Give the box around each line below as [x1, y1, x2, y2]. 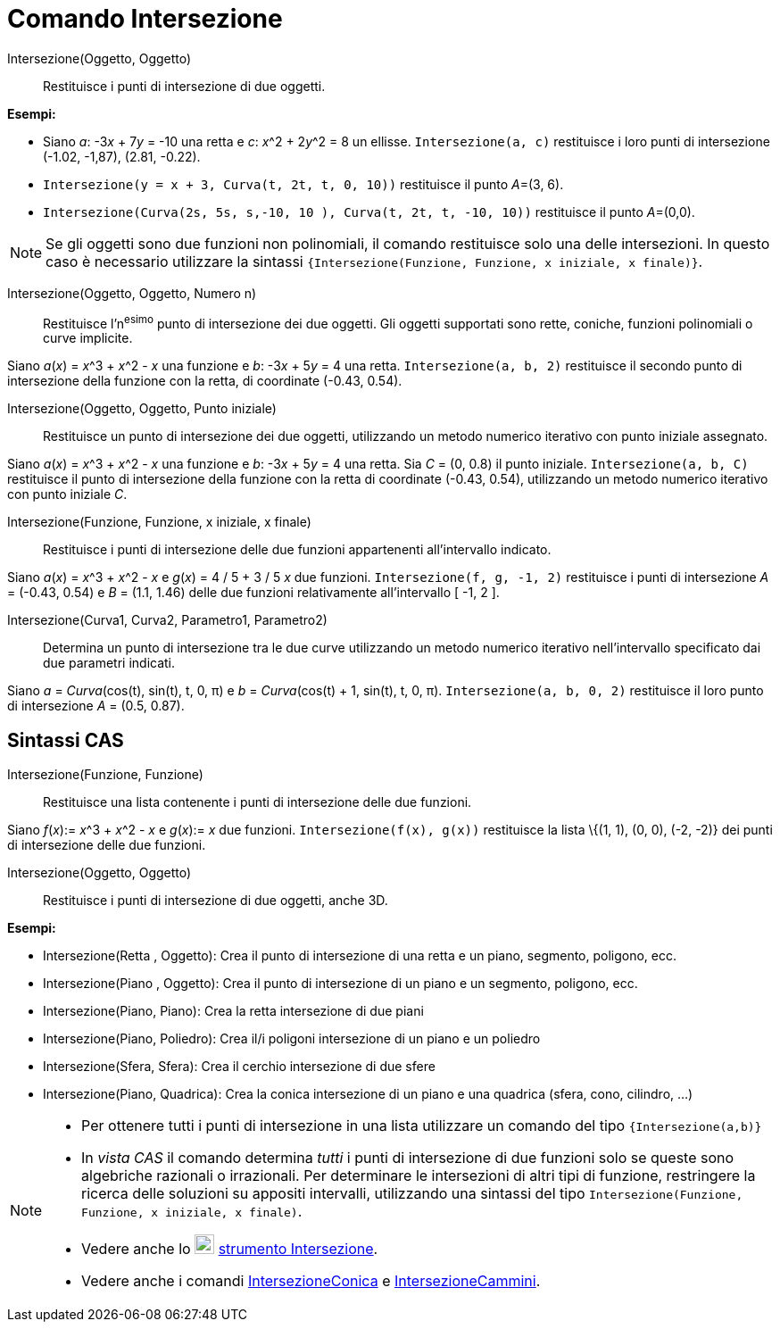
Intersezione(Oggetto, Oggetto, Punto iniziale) [7, 401, 277, 417]
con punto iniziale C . [7, 486, 128, 503]
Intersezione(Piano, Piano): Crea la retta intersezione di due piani [43, 1003, 424, 1019]
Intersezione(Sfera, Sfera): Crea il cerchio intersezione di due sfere [43, 1059, 436, 1075]
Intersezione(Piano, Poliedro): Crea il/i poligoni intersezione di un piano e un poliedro [43, 1031, 541, 1047]
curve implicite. [43, 330, 133, 346]
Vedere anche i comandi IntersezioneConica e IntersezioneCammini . [81, 1272, 541, 1291]
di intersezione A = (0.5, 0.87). [7, 698, 185, 714]
